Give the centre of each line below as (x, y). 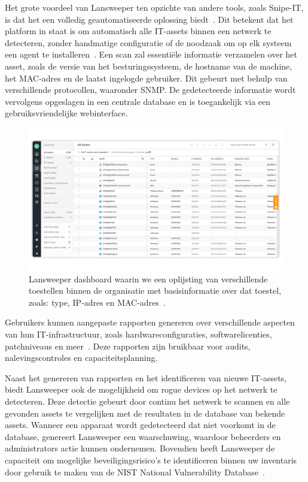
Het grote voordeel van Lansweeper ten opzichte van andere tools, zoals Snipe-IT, (154, 7)
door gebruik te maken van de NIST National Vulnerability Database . (135, 472)
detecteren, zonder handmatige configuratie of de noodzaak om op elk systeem (148, 42)
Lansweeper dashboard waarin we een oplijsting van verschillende (148, 278)
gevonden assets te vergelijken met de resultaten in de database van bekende (145, 413)
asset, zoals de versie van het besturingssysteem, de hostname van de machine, (149, 66)
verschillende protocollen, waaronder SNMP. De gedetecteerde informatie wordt (150, 90)
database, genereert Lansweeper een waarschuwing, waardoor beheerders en (143, 436)
